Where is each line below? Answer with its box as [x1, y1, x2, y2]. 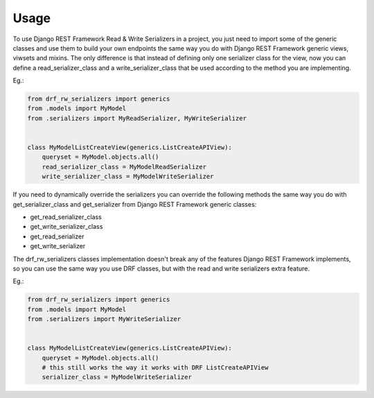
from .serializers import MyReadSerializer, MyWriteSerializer [27, 114, 247, 122]
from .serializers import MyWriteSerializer [27, 315, 181, 323]
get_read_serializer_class [30, 212, 102, 221]
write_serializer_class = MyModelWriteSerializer [42, 173, 214, 180]
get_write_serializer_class [30, 223, 103, 231]
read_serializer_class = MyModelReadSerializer [42, 163, 207, 171]
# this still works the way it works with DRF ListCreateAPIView [42, 364, 269, 372]
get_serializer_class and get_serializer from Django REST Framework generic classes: [12, 200, 257, 208]
